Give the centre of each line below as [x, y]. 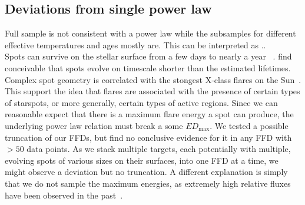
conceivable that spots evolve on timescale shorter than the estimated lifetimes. [148, 67]
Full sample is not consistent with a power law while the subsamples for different [150, 33]
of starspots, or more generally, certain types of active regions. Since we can [141, 102]
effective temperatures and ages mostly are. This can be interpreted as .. [135, 44]
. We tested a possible [249, 125]
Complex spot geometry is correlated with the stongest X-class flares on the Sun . [153, 79]
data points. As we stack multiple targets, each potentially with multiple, [159, 149]
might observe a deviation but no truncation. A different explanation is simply [146, 172]
